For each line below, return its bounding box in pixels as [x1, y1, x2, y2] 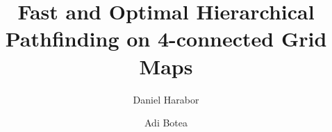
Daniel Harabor [133, 92, 199, 106]
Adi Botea [144, 115, 188, 130]
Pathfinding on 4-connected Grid [5, 24, 327, 53]
